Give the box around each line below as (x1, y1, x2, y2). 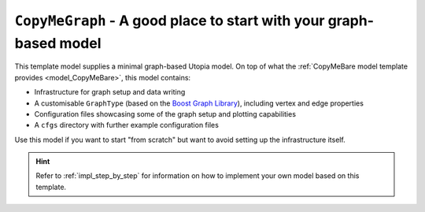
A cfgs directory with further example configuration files (34, 121, 220, 130)
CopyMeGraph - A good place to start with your (14, 12, 326, 29)
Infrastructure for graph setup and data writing (34, 87, 186, 97)
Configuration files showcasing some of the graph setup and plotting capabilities (34, 109, 297, 118)
